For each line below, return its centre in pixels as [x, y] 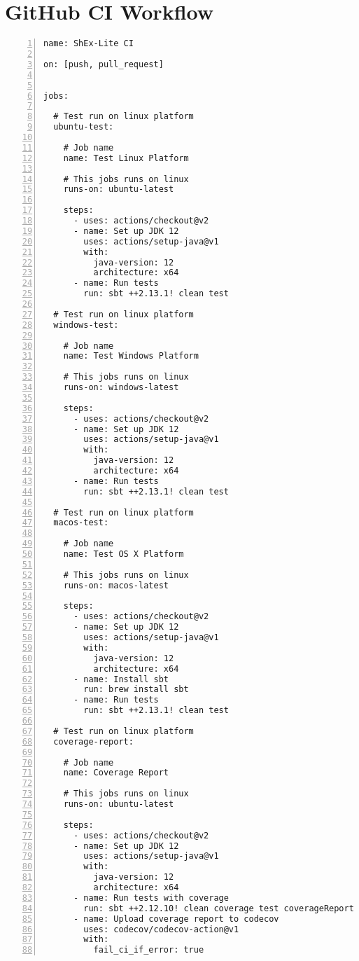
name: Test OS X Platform [124, 554]
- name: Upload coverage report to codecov [176, 919]
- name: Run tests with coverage [151, 898]
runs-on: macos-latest [116, 585]
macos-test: [81, 523]
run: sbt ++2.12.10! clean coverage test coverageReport [219, 908]
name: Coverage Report [116, 773]
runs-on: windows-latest [121, 387]
